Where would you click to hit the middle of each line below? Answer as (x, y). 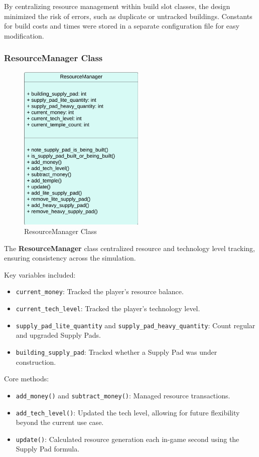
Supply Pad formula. (48, 449)
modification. (24, 35)
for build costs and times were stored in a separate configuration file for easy (122, 26)
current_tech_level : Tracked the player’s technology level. (108, 308)
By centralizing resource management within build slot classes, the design (117, 6)
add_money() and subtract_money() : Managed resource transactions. (123, 395)
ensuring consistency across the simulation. (70, 258)
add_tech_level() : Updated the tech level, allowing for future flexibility (128, 412)
